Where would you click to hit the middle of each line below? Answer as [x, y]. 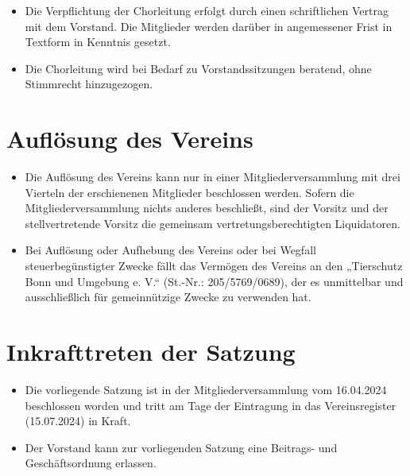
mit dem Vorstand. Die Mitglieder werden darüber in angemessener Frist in [209, 26]
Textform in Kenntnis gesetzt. [98, 42]
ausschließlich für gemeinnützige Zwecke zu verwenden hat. [168, 297]
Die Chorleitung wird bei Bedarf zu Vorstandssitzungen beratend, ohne [198, 68]
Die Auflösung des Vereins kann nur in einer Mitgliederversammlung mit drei [213, 177]
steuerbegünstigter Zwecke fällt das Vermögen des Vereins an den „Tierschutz [214, 266]
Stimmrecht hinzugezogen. [89, 84]
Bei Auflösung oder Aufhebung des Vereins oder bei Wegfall [170, 250]
